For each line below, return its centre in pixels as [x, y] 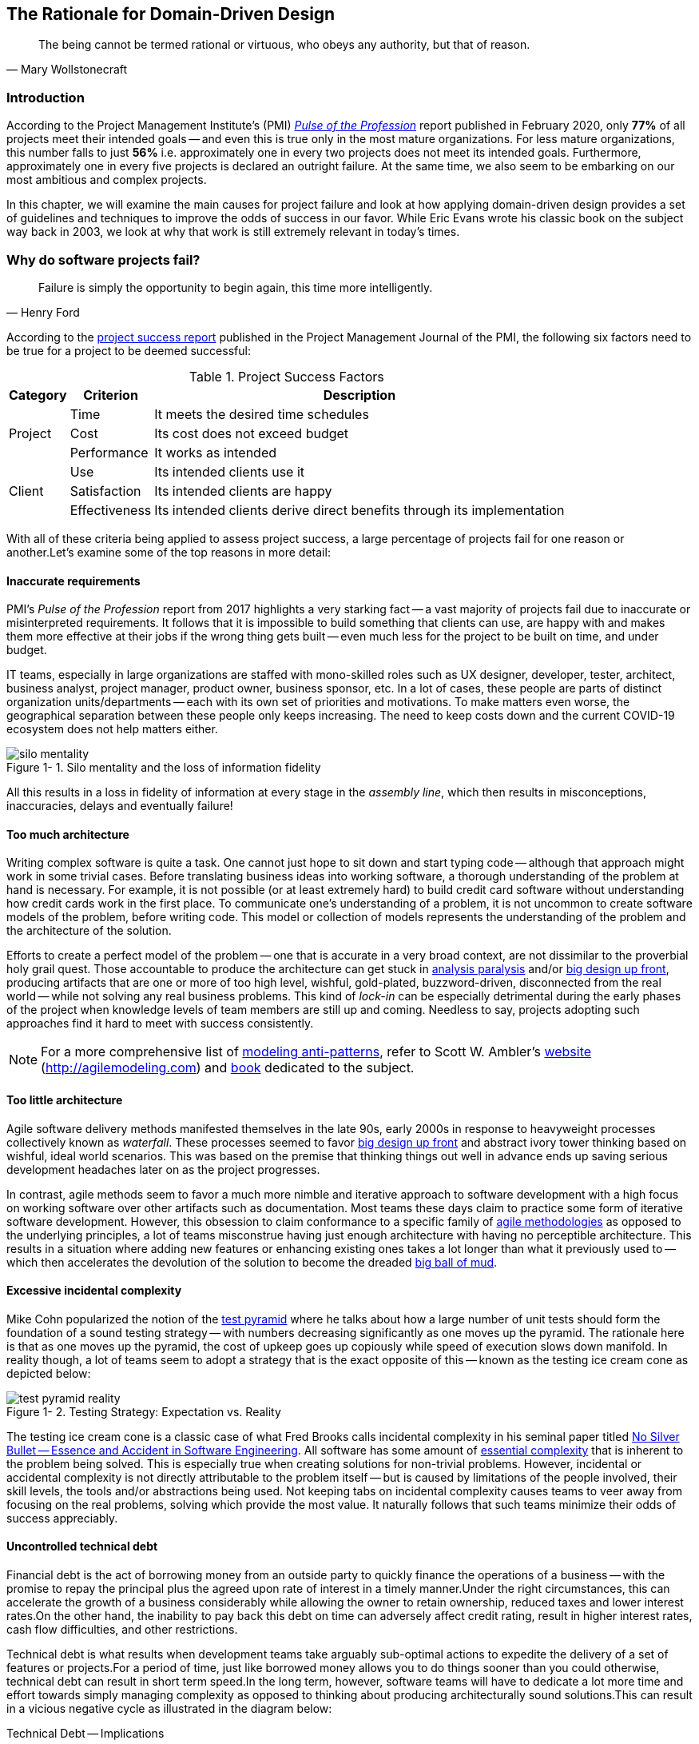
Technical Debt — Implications [85, 1734]
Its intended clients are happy [243, 491]
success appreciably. [62, 1518]
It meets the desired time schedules [262, 414]
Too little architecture [65, 1099]
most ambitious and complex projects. [107, 180]
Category [38, 395]
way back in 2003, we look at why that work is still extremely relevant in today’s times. [233, 232]
